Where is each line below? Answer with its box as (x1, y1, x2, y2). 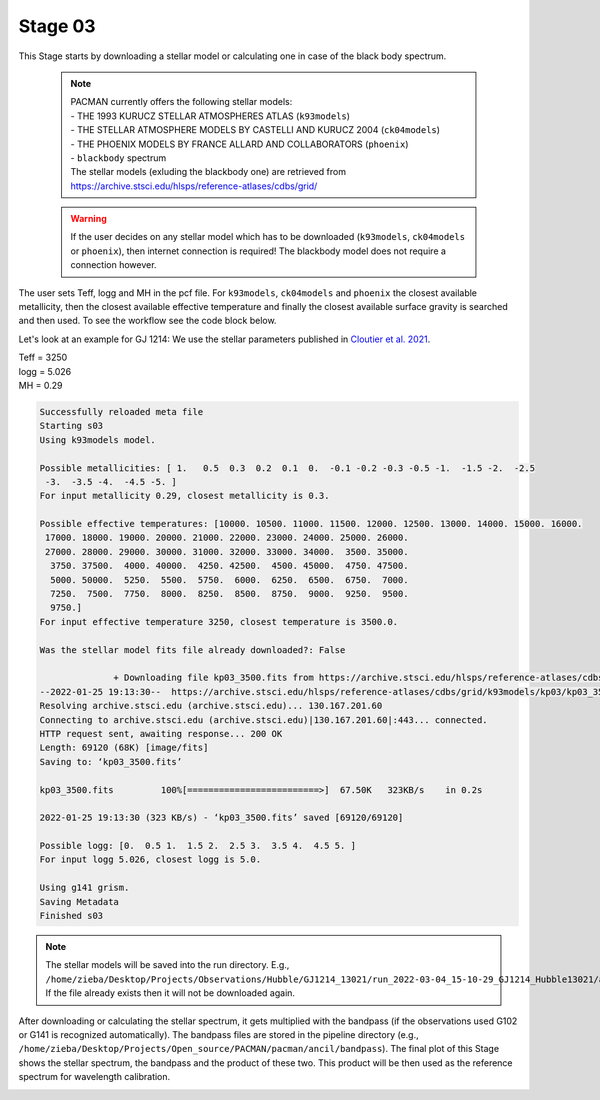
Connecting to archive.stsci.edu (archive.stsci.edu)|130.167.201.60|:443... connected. (39, 714, 489, 725)
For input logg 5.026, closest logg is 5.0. (39, 854, 262, 865)
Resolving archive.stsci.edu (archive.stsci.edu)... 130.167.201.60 (39, 700, 383, 712)
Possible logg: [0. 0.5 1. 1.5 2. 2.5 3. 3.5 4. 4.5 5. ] (39, 840, 357, 852)
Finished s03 (39, 910, 104, 922)
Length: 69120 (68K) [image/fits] (39, 742, 209, 754)
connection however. (70, 259, 157, 271)
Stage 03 (18, 15, 96, 37)
